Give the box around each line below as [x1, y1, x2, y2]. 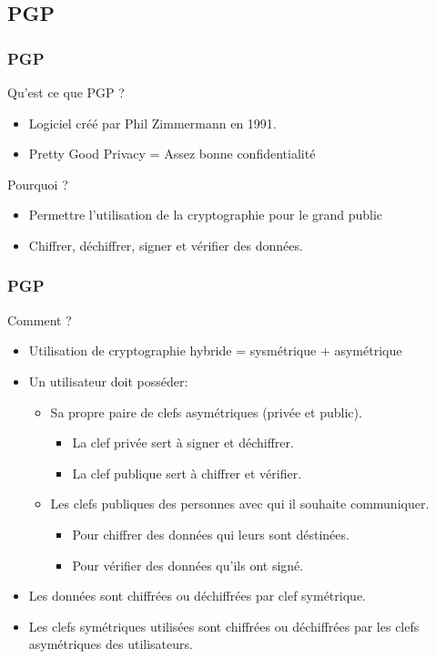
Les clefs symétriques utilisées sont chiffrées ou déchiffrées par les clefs [28, 616, 420, 635]
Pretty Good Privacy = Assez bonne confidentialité [28, 144, 316, 163]
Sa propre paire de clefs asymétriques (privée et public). [50, 402, 362, 421]
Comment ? [7, 310, 72, 329]
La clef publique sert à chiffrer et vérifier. [72, 463, 302, 482]
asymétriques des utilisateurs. [28, 634, 193, 654]
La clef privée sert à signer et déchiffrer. [72, 433, 294, 452]
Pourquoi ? [7, 174, 68, 193]
